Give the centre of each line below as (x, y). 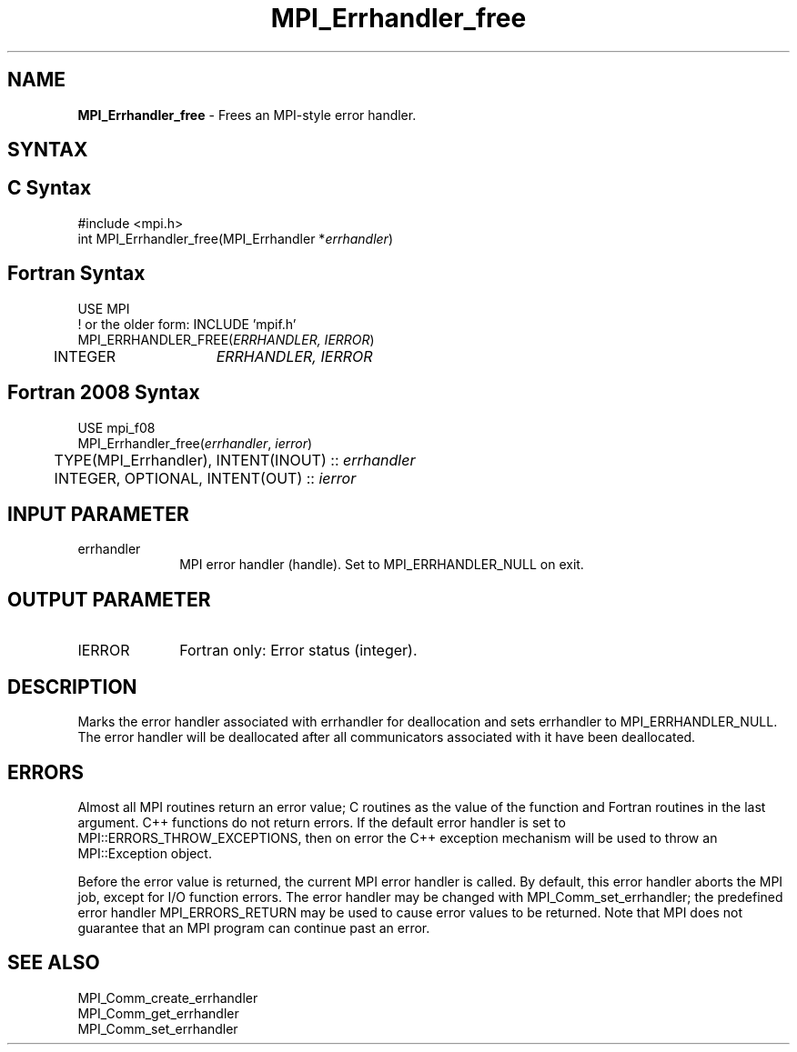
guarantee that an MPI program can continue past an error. (254, 927)
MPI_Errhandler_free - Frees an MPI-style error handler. (247, 115)
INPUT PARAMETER (98, 514)
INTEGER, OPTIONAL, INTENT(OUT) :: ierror (205, 478)
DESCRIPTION (72, 686)
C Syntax (50, 188)
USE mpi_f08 (116, 427)
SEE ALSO (54, 963)
